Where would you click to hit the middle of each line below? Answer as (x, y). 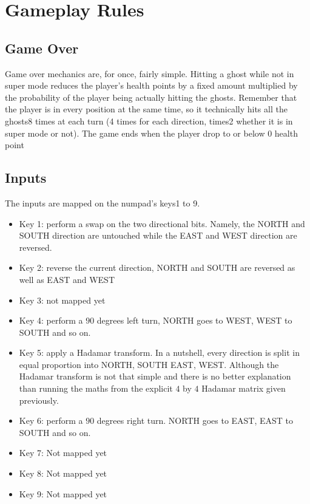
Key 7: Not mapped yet (63, 453)
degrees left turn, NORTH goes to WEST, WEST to (194, 320)
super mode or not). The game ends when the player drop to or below (135, 133)
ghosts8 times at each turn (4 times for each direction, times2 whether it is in (149, 121)
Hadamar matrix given (244, 388)
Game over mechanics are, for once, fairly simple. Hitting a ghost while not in (150, 73)
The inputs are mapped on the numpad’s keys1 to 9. (103, 203)
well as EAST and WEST (67, 279)
